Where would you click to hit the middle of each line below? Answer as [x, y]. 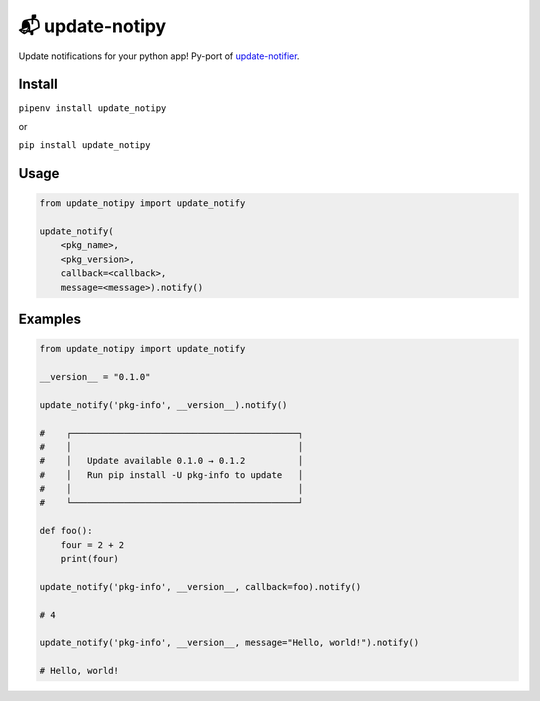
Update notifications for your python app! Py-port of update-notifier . [159, 56]
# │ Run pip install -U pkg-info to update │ [171, 474]
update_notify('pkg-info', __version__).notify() [163, 404]
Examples [50, 318]
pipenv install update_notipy [92, 108]
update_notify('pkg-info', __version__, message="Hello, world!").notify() [229, 643]
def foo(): [66, 531]
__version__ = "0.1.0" [95, 376]
